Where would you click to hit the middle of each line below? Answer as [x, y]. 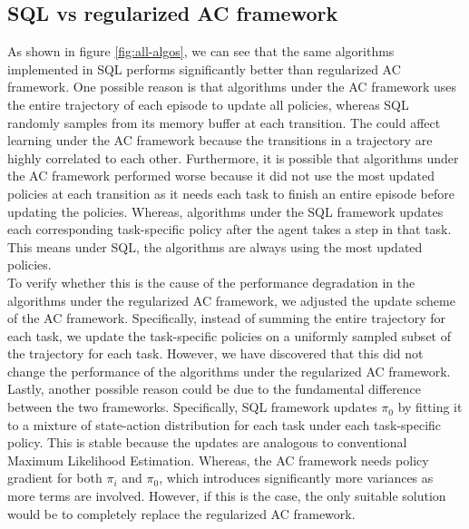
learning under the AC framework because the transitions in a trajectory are [220, 140]
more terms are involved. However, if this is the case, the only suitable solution [227, 496]
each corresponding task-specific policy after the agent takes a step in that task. [230, 229]
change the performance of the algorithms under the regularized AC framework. [229, 371]
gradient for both [55, 478]
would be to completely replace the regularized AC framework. [181, 513]
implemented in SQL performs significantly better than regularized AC [204, 69]
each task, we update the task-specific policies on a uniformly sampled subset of [229, 335]
